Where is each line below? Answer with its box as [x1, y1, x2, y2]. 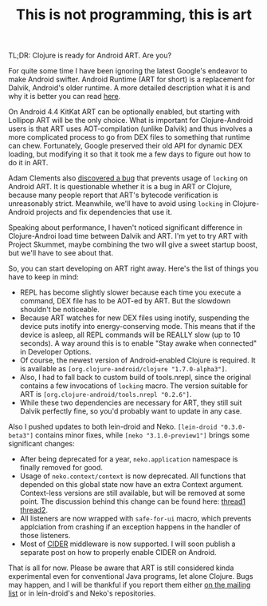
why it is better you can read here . [8, 92, 121, 101]
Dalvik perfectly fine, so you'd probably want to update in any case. [19, 406, 242, 416]
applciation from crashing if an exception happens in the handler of [19, 522, 241, 532]
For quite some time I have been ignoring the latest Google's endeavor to [8, 66, 248, 76]
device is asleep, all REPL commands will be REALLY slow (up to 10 [19, 330, 241, 340]
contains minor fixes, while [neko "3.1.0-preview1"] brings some [35, 430, 250, 440]
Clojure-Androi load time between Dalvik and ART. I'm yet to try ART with [8, 232, 249, 241]
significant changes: [8, 439, 75, 449]
